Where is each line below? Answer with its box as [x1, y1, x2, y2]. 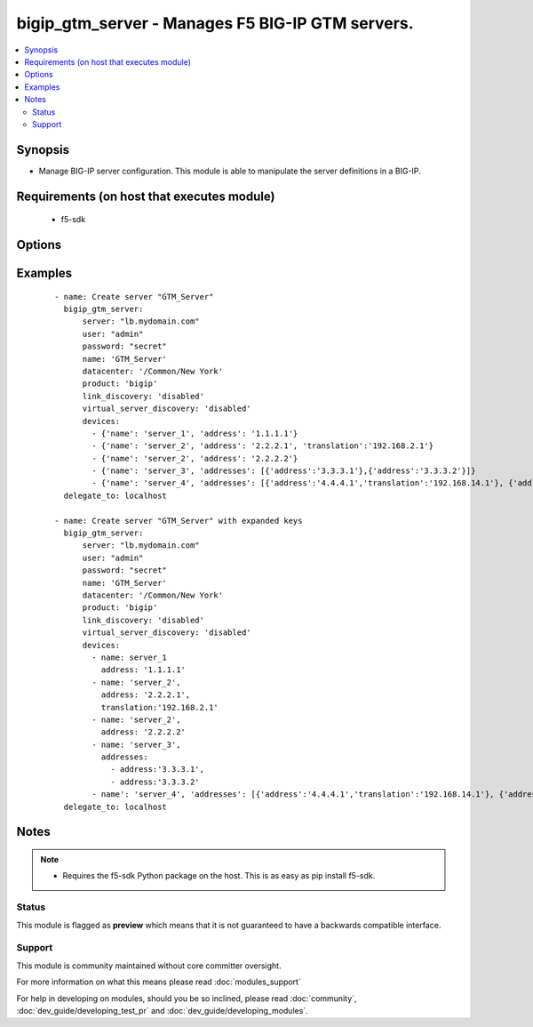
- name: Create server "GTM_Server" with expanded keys [54, 516, 303, 526]
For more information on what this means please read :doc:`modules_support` [16, 976, 301, 987]
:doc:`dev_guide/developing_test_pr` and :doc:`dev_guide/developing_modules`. [16, 1005, 308, 1015]
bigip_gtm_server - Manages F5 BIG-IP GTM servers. [16, 13, 414, 33]
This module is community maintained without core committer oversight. [16, 960, 282, 971]
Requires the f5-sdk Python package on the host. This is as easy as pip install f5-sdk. [62, 871, 376, 881]
